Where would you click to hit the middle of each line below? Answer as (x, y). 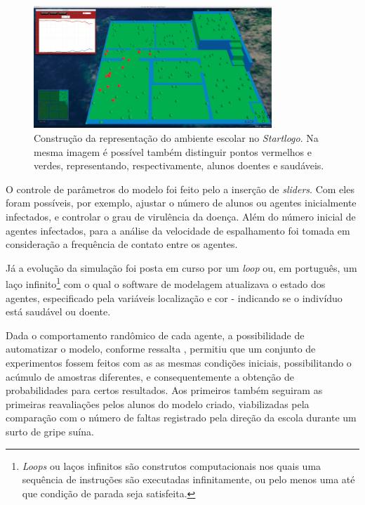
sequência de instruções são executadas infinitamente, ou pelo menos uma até (188, 479)
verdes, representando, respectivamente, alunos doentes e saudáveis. (179, 165)
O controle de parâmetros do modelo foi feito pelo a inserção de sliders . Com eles (180, 189)
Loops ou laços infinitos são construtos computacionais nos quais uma (172, 465)
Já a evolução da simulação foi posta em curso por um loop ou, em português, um (181, 267)
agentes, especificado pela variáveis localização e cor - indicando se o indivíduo (174, 297)
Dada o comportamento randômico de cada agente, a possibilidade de (155, 335)
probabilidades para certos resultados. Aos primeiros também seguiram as (164, 390)
